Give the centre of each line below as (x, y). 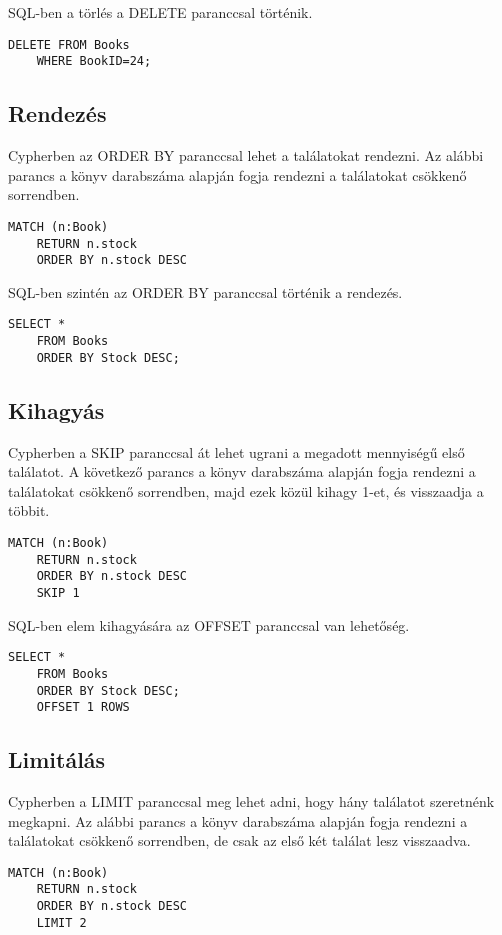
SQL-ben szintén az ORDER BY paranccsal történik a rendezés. (205, 291)
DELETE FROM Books (69, 44)
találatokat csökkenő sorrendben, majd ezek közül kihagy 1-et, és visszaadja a (246, 490)
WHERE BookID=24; (94, 61)
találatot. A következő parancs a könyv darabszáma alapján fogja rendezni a (242, 471)
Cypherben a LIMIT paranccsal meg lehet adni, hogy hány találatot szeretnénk (251, 801)
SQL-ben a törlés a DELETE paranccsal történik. (160, 12)
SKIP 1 (58, 592)
